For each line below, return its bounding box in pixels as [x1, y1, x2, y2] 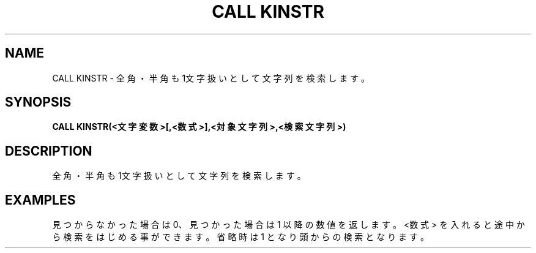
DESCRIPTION [5, 143, 92, 159]
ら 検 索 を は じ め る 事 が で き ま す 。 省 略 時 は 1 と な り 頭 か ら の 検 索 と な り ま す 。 [52, 232, 429, 243]
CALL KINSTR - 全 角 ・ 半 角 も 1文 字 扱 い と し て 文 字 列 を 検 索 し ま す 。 [52, 72, 370, 83]
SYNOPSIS [5, 94, 72, 110]
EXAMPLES [5, 192, 76, 208]
